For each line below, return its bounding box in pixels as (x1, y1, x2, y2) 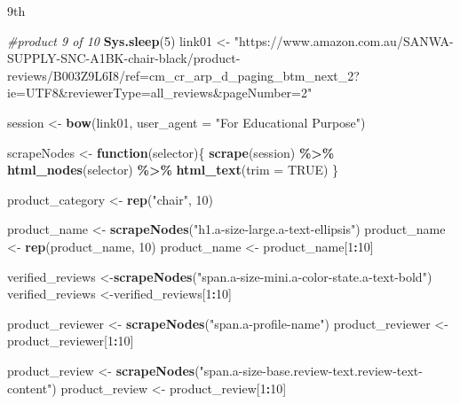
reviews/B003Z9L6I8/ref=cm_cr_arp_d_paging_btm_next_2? (7, 66, 360, 84)
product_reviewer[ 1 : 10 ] (7, 331, 134, 350)
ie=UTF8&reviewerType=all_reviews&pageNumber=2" (7, 83, 313, 102)
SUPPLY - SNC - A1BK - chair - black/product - (7, 49, 241, 67)
